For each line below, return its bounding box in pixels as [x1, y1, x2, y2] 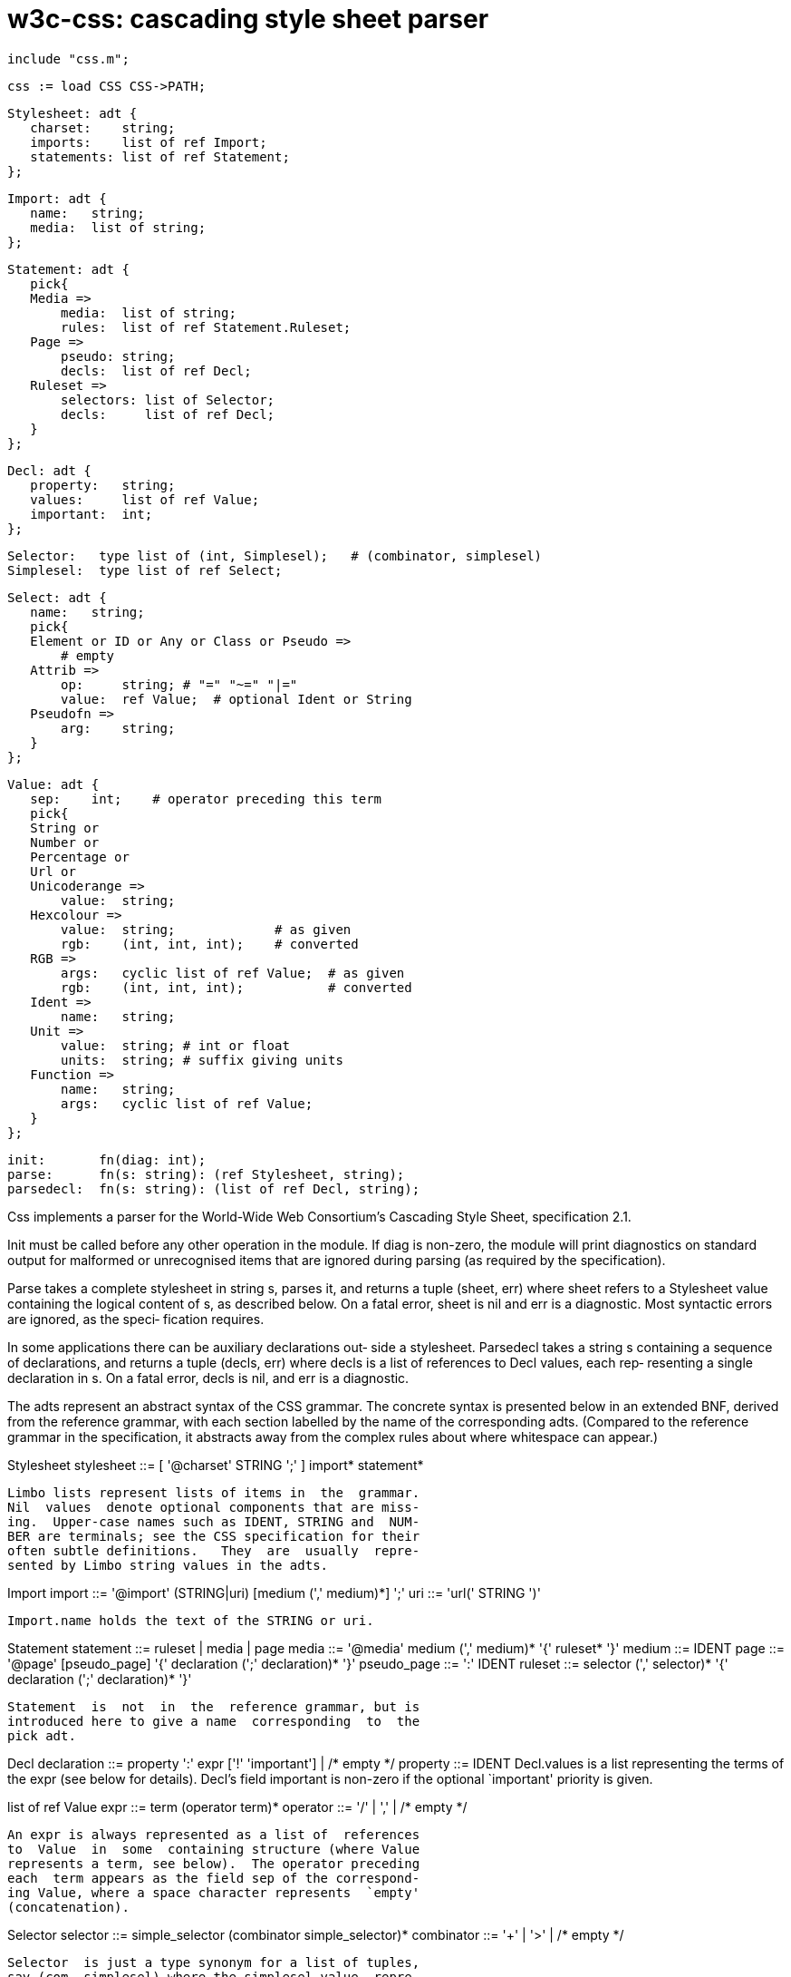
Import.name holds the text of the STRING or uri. [7, 1612, 374, 1628]
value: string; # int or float [61, 1037, 290, 1053]
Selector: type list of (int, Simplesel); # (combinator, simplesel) [7, 548, 543, 563]
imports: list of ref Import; [30, 134, 267, 150]
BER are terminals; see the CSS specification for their [7, 1528, 420, 1544]
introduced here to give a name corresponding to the [7, 1713, 420, 1729]
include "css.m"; [7, 51, 130, 66]
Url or [30, 863, 76, 879]
